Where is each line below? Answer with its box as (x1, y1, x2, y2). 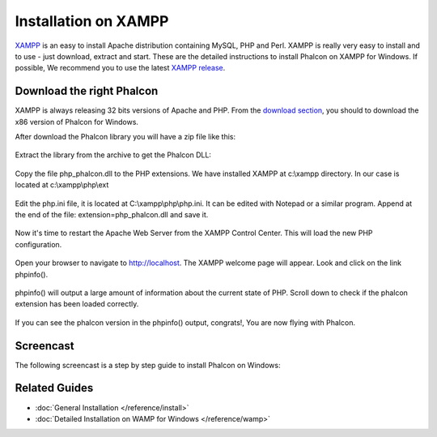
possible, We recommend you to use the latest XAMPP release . (15, 63, 226, 73)
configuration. (15, 239, 62, 249)
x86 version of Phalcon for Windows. (15, 117, 139, 126)
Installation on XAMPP (15, 12, 169, 30)
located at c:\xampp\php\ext (15, 180, 109, 190)
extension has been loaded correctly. (15, 299, 139, 309)
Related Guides (15, 381, 94, 395)
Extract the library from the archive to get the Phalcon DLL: (15, 150, 212, 160)
